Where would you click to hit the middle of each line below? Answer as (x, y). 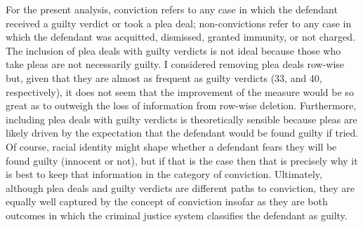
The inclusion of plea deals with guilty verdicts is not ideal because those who (173, 50)
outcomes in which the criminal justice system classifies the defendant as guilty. (177, 215)
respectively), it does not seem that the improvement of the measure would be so (180, 91)
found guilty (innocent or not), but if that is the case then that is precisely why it (182, 160)
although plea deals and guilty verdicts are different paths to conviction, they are (180, 187)
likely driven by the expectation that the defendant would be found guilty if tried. (182, 133)
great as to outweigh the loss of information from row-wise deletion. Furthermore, (181, 105)
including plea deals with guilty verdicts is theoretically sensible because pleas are (181, 119)
